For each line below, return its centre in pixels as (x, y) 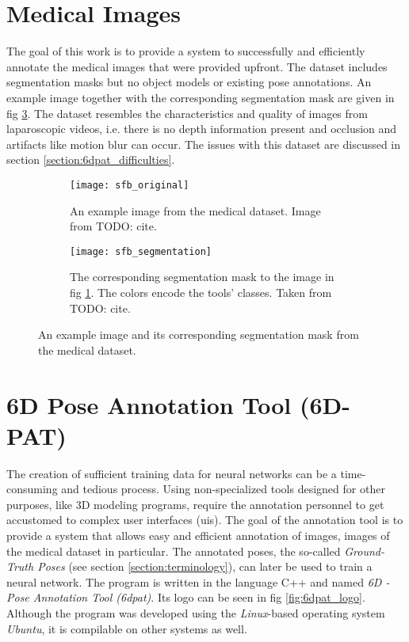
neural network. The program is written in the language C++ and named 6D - (198, 581)
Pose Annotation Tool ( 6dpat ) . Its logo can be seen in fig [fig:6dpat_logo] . (186, 597)
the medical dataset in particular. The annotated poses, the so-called (174, 551)
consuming (32, 489)
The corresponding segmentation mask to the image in (202, 277)
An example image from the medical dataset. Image (195, 210)
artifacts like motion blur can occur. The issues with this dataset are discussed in (204, 144)
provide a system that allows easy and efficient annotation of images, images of (198, 536)
